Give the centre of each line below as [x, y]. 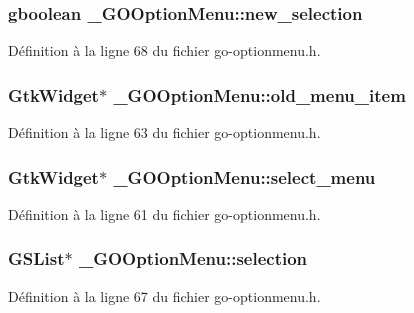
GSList [36, 258]
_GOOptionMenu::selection [193, 258]
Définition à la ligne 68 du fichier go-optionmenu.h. [164, 50]
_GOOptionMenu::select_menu [244, 176]
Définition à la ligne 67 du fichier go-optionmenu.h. [164, 295]
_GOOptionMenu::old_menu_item [259, 94]
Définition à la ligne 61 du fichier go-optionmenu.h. [164, 213]
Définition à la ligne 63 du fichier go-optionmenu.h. [164, 132]
